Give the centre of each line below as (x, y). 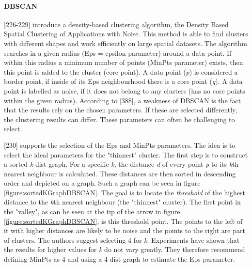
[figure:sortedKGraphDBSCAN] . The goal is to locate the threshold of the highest (125, 192)
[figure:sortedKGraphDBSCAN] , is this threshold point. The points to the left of (123, 221)
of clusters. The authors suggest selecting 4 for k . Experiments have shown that (122, 240)
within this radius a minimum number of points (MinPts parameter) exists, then (124, 62)
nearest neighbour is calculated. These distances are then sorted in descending (120, 173)
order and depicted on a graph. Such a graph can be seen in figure (102, 183)
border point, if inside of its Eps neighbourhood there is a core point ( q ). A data (123, 81)
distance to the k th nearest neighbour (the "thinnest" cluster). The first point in (122, 202)
